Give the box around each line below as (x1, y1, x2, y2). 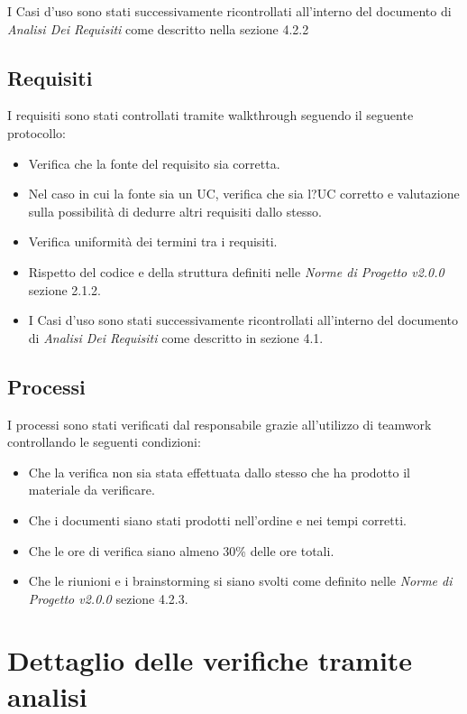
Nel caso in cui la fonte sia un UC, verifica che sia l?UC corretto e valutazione (28, 184, 460, 203)
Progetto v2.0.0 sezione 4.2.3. (28, 589, 188, 607)
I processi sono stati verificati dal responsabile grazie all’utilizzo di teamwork (7, 414, 432, 433)
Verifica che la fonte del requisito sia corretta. (28, 153, 280, 172)
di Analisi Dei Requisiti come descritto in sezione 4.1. (28, 328, 324, 347)
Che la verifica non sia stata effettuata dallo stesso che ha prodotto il (28, 462, 410, 481)
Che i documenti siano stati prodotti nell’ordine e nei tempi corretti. (28, 510, 407, 529)
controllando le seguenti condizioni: (7, 432, 201, 451)
